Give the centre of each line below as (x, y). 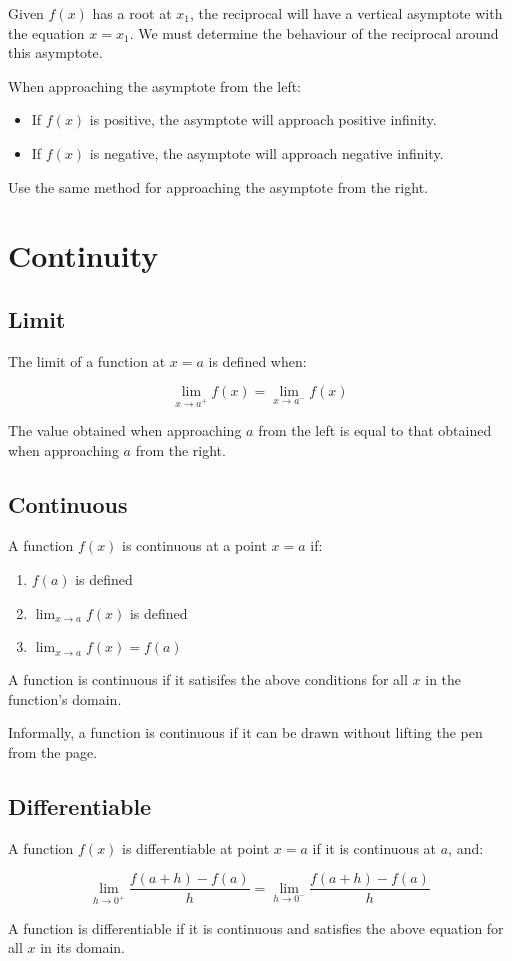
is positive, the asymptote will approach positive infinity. (263, 119)
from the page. (53, 752)
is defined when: (257, 360)
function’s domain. (65, 698)
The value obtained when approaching (125, 430)
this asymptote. (55, 52)
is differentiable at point (196, 847)
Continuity (83, 255)
